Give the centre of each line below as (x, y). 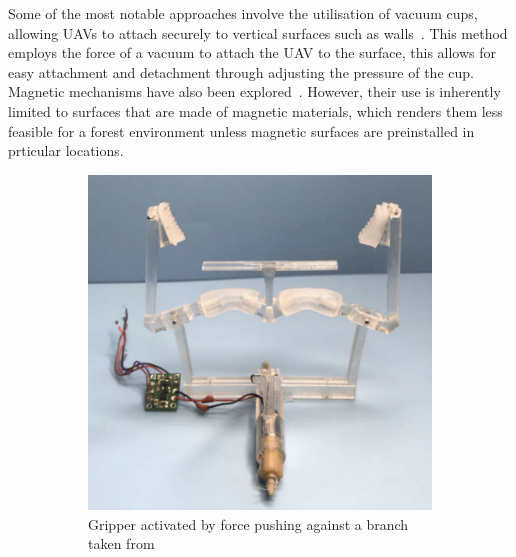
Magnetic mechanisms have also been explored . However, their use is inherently (254, 91)
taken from (121, 543)
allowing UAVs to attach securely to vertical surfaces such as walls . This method (258, 32)
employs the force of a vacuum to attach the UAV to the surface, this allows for (252, 52)
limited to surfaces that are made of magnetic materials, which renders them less (255, 110)
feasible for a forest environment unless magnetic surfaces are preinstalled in (241, 130)
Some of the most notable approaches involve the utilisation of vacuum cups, (243, 13)
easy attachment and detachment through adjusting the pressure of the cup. (241, 71)
